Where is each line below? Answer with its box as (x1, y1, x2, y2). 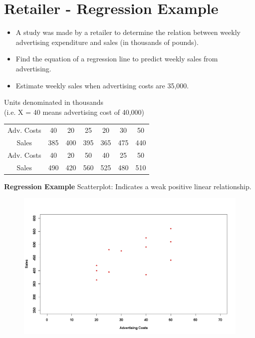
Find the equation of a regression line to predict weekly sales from (15, 53, 218, 64)
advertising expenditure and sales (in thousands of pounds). (15, 36, 199, 47)
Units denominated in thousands (4, 97, 103, 107)
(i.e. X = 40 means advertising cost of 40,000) (4, 106, 145, 117)
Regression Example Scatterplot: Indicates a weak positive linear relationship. (4, 181, 252, 191)
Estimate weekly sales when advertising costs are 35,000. (15, 80, 189, 90)
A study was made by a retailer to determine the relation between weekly (15, 27, 241, 37)
